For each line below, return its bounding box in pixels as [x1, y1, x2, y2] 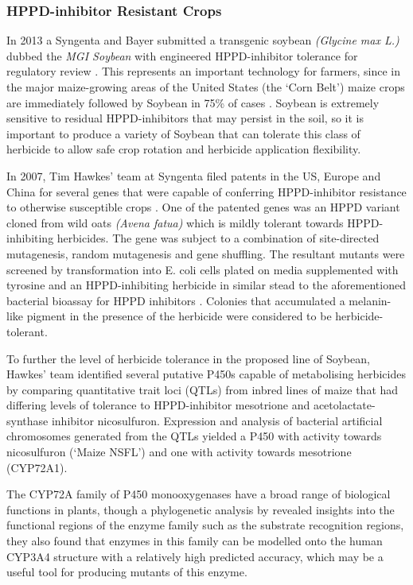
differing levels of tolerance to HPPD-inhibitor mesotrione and [6, 397, 310, 413]
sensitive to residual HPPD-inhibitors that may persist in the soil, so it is [6, 110, 364, 126]
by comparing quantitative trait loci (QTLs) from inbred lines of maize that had [6, 381, 399, 397]
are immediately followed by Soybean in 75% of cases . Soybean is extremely [6, 94, 380, 110]
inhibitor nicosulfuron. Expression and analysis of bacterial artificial [51, 412, 383, 428]
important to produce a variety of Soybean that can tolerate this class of [6, 125, 360, 141]
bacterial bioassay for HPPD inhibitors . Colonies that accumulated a [6, 292, 345, 308]
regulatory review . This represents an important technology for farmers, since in [6, 63, 401, 79]
